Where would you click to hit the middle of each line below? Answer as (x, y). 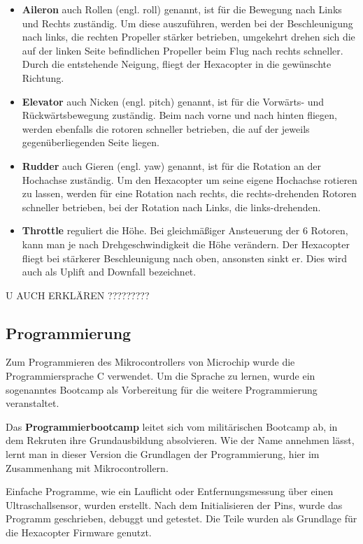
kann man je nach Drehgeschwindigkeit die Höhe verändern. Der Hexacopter (186, 244)
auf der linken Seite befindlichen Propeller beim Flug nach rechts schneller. (183, 50)
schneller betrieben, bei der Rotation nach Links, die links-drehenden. (171, 207)
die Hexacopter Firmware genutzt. (79, 532)
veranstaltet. (33, 403)
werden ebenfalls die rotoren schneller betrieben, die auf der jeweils (166, 128)
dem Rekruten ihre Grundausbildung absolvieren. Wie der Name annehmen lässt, (180, 440)
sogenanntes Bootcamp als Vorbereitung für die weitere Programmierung (162, 389)
